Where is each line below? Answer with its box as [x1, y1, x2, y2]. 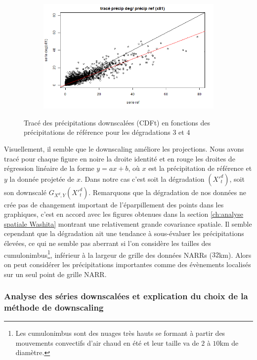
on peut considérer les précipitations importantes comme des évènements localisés [4, 259, 251, 269]
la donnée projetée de [9, 173, 75, 184]
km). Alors [218, 249, 252, 260]
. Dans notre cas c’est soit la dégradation [80, 173, 205, 184]
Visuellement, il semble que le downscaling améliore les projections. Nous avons [4, 143, 244, 154]
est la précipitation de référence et [148, 163, 252, 173]
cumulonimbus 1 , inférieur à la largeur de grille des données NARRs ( [4, 248, 212, 260]
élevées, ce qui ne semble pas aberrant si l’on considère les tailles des [4, 238, 212, 248]
